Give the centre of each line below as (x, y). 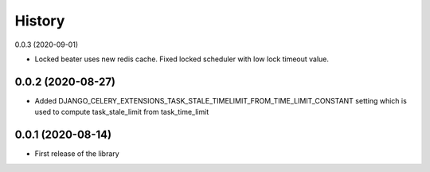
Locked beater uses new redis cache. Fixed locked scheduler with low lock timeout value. (182, 59)
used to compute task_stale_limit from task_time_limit (122, 112)
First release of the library (77, 154)
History (40, 21)
